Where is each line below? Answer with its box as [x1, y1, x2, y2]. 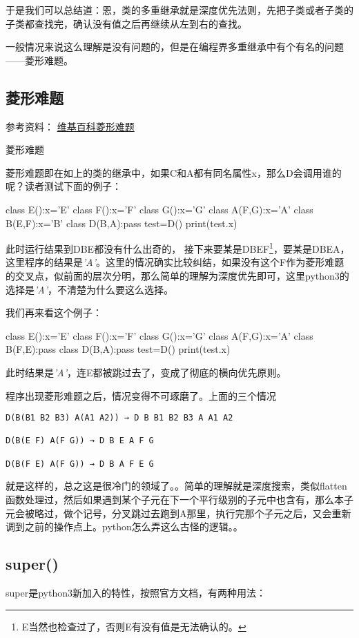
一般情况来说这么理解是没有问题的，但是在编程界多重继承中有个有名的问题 [6, 39, 344, 54]
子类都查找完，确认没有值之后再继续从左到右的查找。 [6, 16, 247, 30]
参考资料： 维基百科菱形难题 [6, 119, 135, 133]
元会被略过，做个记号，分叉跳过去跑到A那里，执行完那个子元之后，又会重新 [6, 505, 351, 520]
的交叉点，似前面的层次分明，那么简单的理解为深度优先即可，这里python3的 [6, 268, 349, 282]
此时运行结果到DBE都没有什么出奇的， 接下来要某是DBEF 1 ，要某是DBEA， [6, 240, 350, 255]
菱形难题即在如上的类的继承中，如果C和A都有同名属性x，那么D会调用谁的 [6, 165, 342, 180]
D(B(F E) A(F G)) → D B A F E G [6, 458, 154, 469]
